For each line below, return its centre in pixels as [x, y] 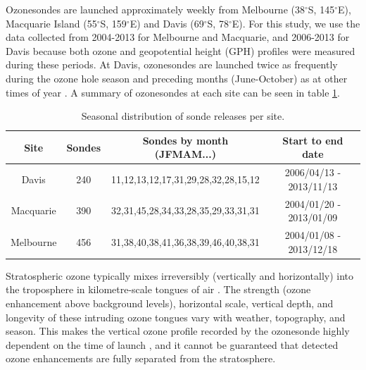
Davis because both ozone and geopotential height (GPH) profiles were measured [181, 50]
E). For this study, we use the [296, 23]
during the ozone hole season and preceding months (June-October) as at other [177, 78]
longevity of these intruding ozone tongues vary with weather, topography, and [176, 317]
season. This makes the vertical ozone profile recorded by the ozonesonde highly [178, 331]
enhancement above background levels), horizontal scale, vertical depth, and [170, 303]
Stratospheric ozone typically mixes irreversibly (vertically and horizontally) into [180, 275]
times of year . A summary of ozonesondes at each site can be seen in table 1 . [173, 92]
